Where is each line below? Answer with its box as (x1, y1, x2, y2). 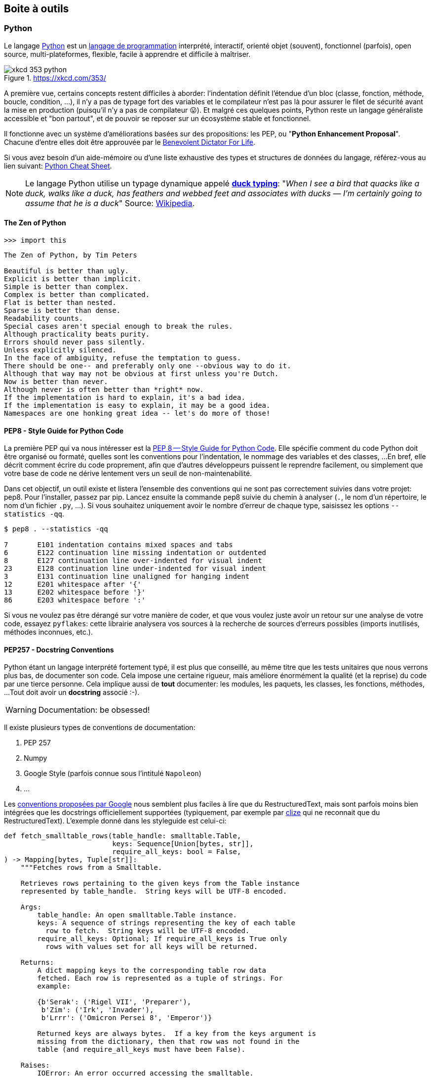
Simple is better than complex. (4, 283, 129, 291)
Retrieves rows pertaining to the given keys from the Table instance (20, 879, 300, 888)
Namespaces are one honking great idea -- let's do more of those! (4, 409, 271, 418)
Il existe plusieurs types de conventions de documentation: (4, 723, 196, 732)
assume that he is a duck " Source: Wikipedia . (25, 198, 195, 208)
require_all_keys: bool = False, (112, 848, 241, 856)
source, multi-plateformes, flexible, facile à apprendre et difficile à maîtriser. (4, 49, 251, 58)
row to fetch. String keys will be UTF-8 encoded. (45, 927, 250, 935)
